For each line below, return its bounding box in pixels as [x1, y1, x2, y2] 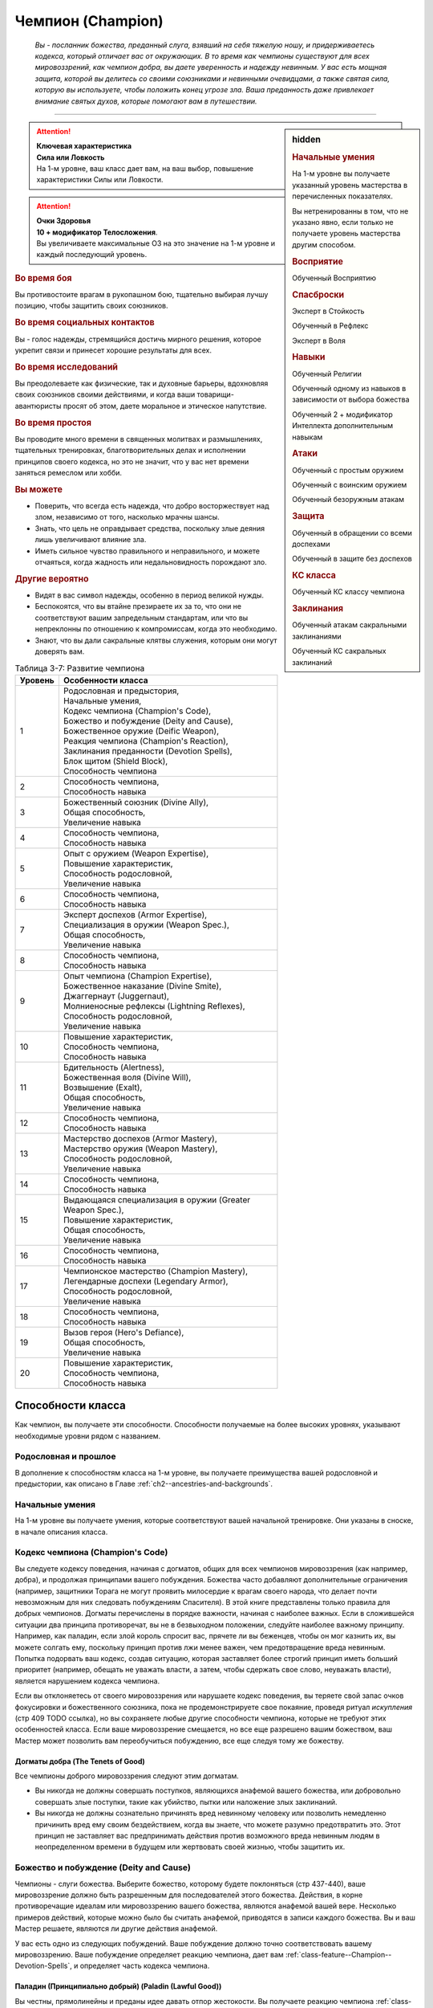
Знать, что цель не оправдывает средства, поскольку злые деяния [34, 523, 265, 533]
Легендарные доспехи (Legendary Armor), [63, 1275, 229, 1287]
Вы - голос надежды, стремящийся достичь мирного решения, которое [14, 334, 262, 344]
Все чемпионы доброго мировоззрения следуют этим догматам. [14, 1771, 240, 1781]
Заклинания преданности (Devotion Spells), [63, 745, 233, 757]
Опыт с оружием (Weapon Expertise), [63, 847, 209, 859]
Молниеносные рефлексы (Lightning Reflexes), [63, 1000, 245, 1011]
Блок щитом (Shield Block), [63, 755, 168, 766]
